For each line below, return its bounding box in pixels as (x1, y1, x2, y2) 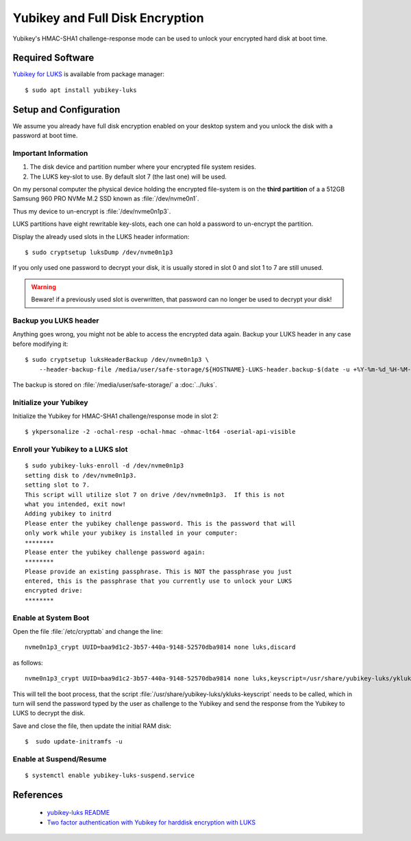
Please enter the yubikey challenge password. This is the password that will (25, 519, 296, 527)
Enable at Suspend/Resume (12, 754, 107, 763)
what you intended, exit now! (25, 500, 127, 508)
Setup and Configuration (12, 104, 121, 115)
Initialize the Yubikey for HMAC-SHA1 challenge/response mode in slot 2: (12, 412, 219, 420)
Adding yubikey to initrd (25, 510, 112, 518)
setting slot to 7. (25, 481, 90, 489)
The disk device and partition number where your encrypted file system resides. (29, 163, 256, 171)
